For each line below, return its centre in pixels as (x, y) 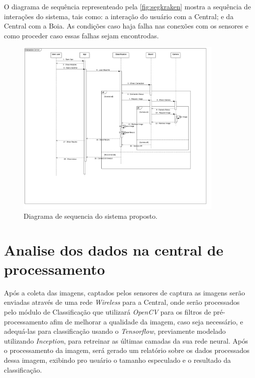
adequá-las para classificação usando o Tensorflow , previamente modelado (115, 331)
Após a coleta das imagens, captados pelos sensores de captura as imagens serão (125, 292)
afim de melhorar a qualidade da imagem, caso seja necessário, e (146, 321)
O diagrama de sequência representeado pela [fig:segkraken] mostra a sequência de (127, 6)
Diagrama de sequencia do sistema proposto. (91, 216)
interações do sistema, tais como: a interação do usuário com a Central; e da (119, 16)
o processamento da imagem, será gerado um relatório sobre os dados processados (127, 350)
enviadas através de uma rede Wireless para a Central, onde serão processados (122, 302)
